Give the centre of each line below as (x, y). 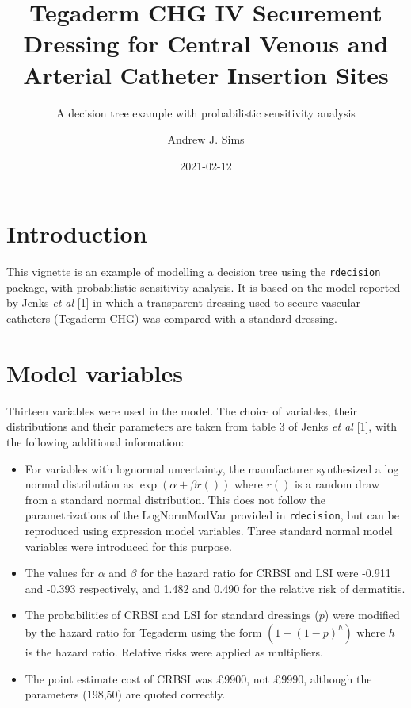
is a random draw (337, 484)
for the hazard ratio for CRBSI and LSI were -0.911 (266, 573)
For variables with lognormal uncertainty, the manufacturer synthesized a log (212, 468)
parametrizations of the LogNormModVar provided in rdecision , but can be (212, 515)
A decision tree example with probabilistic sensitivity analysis (206, 112)
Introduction (77, 233)
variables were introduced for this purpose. (128, 546)
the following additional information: (95, 441)
